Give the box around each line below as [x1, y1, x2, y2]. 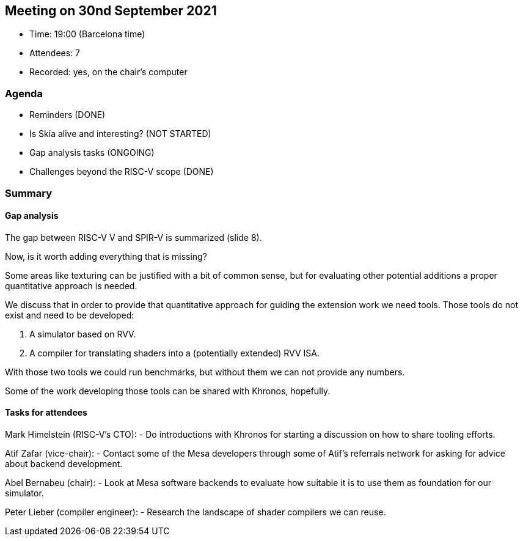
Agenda [5, 87, 43, 100]
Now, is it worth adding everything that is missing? [5, 251, 207, 262]
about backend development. [5, 458, 123, 469]
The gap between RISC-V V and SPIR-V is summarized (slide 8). [5, 232, 262, 243]
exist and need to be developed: [5, 309, 134, 320]
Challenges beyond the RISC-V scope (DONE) [29, 166, 214, 177]
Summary [5, 186, 53, 199]
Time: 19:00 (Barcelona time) [29, 29, 145, 40]
